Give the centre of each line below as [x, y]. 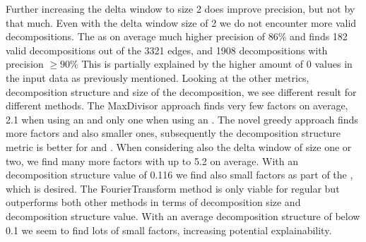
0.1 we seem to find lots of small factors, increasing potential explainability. [169, 230]
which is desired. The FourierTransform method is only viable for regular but [173, 188]
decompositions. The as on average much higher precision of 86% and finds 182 [177, 36]
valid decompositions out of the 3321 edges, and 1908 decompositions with [167, 50]
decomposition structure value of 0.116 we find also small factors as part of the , [179, 175]
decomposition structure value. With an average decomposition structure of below [183, 216]
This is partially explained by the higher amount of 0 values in [217, 64]
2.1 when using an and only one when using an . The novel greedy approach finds [182, 119]
